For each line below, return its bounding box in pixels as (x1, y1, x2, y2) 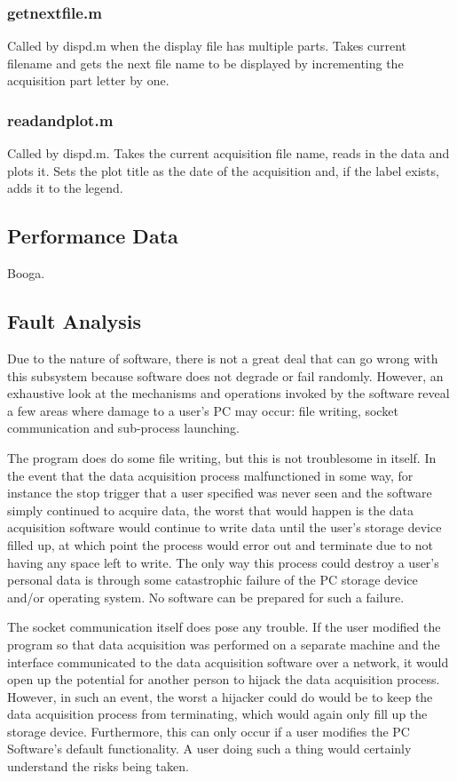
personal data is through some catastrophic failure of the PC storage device (7, 570, 418, 589)
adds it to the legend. (7, 179, 123, 197)
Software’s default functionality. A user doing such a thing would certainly (7, 739, 412, 758)
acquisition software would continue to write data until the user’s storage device (7, 518, 442, 537)
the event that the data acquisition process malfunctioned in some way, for (7, 466, 414, 484)
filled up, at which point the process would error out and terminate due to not (7, 535, 433, 554)
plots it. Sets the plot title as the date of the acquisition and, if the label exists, (7, 161, 439, 179)
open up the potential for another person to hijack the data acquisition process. (7, 670, 440, 689)
